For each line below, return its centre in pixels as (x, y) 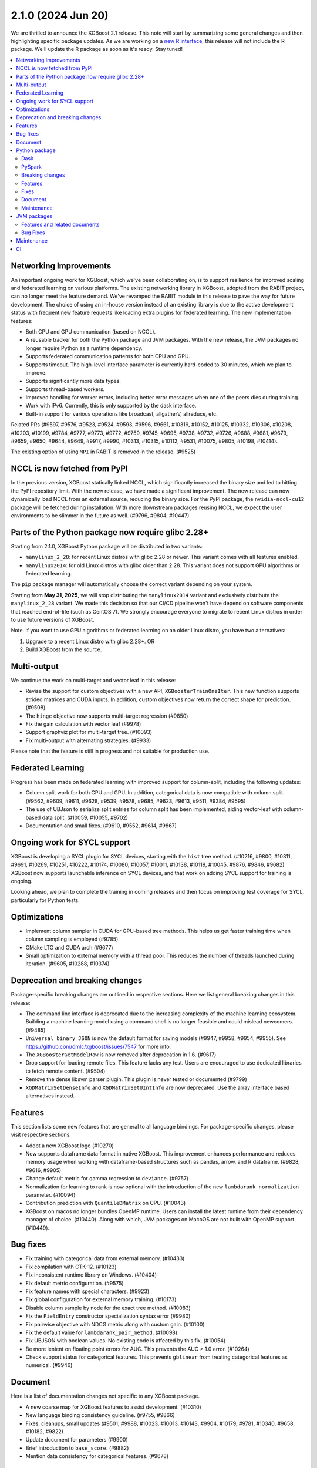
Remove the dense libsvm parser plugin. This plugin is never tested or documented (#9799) (136, 1079)
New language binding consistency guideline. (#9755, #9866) (100, 1415)
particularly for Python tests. (45, 900)
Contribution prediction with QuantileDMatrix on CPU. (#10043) (106, 1203)
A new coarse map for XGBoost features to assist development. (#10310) (114, 1407)
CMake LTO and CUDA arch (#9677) (70, 947)
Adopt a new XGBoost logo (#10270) (70, 1146)
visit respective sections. (41, 1135)
